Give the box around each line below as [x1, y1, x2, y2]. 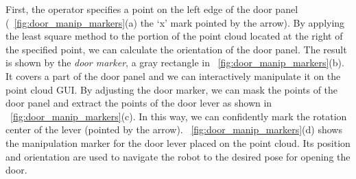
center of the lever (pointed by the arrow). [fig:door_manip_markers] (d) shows [5, 122, 342, 137]
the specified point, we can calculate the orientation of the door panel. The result [5, 42, 347, 56]
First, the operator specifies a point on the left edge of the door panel [5, 2, 298, 16]
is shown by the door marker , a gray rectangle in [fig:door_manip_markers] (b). [5, 55, 344, 70]
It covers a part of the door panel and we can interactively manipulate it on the [5, 68, 341, 83]
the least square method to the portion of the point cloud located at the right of [5, 29, 343, 43]
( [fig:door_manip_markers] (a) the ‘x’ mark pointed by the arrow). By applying [5, 15, 345, 29]
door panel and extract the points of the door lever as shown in [5, 96, 272, 110]
